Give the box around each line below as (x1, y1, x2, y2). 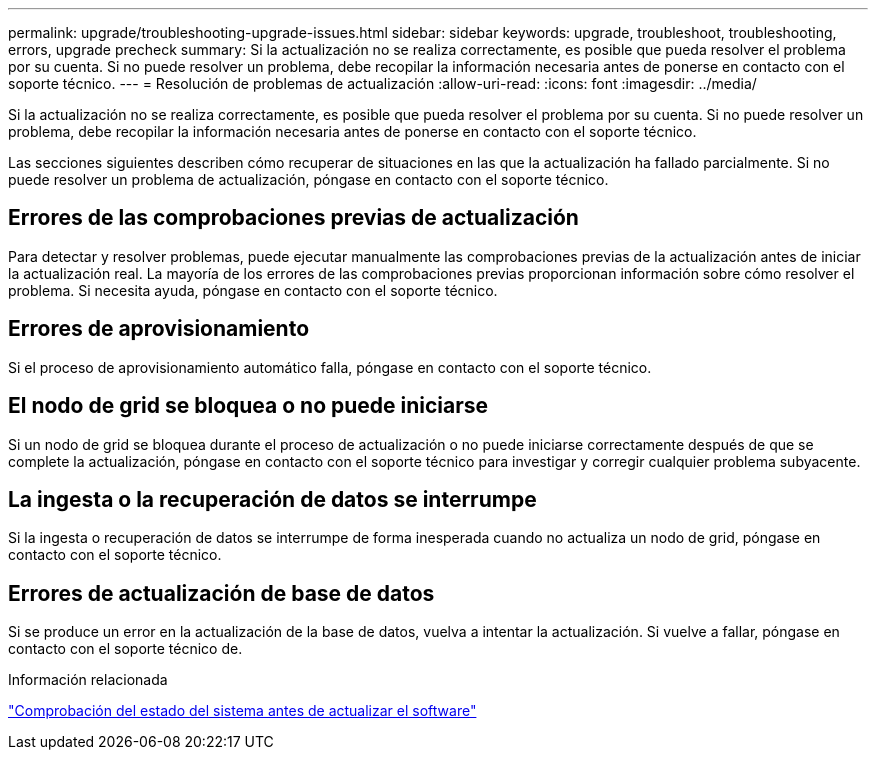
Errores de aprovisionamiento (8, 316, 310, 342)
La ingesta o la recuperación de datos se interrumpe (8, 486, 537, 512)
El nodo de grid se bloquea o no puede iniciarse (8, 393, 489, 419)
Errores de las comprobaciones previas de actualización (8, 205, 579, 231)
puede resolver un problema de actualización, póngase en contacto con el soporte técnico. (8, 171, 609, 188)
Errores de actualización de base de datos (8, 580, 435, 606)
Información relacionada (8, 671, 168, 689)
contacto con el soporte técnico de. (8, 640, 243, 658)
